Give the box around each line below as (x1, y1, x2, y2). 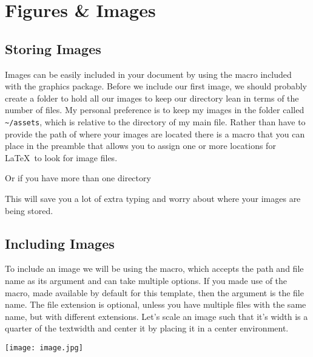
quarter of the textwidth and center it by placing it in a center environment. (5, 322, 289, 334)
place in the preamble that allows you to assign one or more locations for (5, 139, 276, 152)
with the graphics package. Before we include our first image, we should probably (5, 80, 308, 92)
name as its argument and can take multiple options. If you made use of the (5, 274, 288, 286)
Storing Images (5, 39, 101, 58)
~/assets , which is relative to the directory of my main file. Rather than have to (5, 115, 306, 128)
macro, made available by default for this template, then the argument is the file (5, 286, 304, 299)
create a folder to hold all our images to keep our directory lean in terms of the (5, 91, 299, 104)
